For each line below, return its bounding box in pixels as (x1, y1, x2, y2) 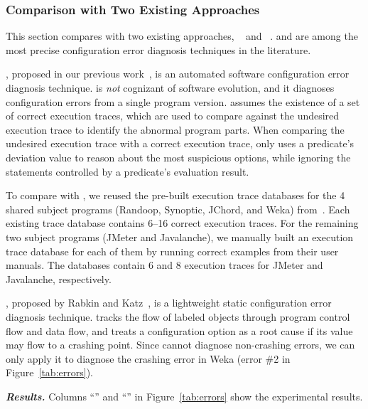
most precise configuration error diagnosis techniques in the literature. (6, 42, 311, 57)
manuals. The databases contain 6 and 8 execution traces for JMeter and (6, 257, 323, 272)
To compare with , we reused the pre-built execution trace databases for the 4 (6, 188, 345, 203)
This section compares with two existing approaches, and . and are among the (6, 28, 358, 43)
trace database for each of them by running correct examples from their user (6, 243, 339, 258)
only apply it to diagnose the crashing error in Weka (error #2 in (6, 351, 291, 366)
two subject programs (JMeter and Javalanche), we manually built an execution (6, 229, 354, 244)
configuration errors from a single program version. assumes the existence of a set (6, 94, 360, 109)
